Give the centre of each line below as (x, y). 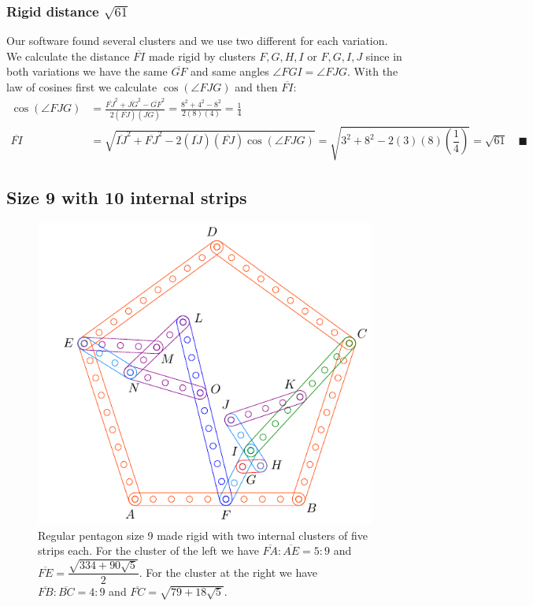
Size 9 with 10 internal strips (127, 197)
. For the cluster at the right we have (228, 572)
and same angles (230, 71)
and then (256, 87)
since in (384, 56)
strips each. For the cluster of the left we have (148, 550)
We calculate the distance (68, 56)
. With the (372, 71)
